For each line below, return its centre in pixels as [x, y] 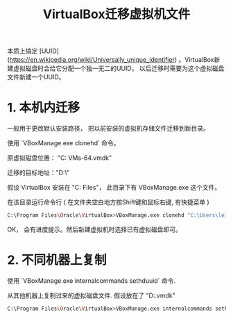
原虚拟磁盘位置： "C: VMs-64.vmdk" [60, 158]
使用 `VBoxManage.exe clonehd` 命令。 [63, 143]
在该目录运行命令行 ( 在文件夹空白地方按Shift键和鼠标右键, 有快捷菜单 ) [108, 202]
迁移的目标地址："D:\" [38, 173]
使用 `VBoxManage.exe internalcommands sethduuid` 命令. [91, 280]
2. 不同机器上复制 [57, 260]
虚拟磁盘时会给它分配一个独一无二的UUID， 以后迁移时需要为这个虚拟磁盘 [119, 68]
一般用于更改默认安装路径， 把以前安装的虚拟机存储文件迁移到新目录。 [108, 129]
